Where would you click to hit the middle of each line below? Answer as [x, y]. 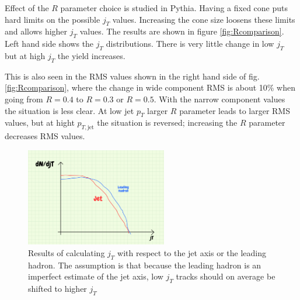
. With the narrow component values [219, 99]
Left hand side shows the [49, 44]
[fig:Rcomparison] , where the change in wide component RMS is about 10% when [150, 87]
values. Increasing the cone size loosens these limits [204, 19]
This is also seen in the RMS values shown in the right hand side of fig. [132, 76]
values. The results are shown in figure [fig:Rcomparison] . [182, 31]
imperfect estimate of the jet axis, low [96, 276]
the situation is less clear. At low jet [69, 110]
